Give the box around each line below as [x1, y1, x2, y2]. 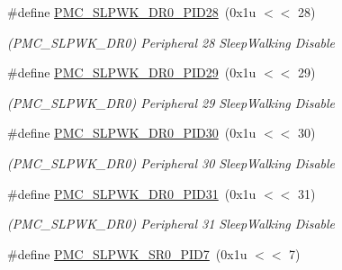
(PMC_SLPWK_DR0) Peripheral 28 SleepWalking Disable [7, 32, 335, 51]
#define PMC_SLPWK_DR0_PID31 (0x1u [7, 184, 256, 202]
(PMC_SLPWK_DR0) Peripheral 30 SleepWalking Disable [7, 153, 335, 172]
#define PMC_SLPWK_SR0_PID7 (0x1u [7, 244, 247, 263]
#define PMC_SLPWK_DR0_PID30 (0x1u [7, 123, 256, 142]
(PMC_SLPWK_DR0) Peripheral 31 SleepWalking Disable [7, 214, 335, 233]
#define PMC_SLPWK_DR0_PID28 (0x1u [7, 3, 256, 21]
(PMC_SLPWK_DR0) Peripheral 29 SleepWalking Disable [7, 93, 335, 112]
